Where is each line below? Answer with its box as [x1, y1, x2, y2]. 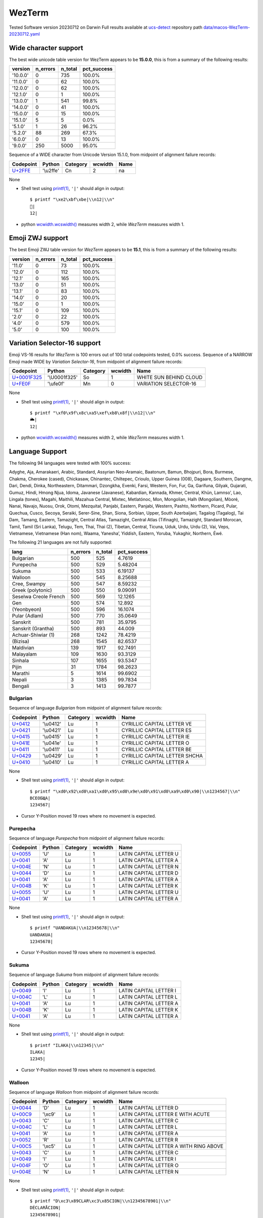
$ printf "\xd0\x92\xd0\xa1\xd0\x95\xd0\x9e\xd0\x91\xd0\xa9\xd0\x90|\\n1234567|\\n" [30, 788, 241, 794]
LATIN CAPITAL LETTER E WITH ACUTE [118, 1111, 210, 1118]
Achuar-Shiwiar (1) [12, 631, 55, 638]
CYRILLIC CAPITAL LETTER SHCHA [121, 752, 203, 759]
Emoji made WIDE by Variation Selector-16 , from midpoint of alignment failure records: [9, 359, 183, 364]
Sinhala [12, 657, 29, 664]
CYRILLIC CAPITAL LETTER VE [121, 720, 192, 727]
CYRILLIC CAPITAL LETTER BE [121, 746, 192, 753]
